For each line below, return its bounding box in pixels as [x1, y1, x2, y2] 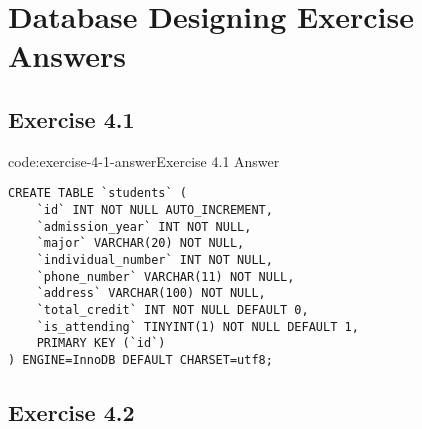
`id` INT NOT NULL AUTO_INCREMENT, [36, 203, 273, 218]
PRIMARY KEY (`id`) [36, 336, 166, 351]
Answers [8, 35, 127, 76]
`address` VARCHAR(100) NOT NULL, [36, 286, 266, 301]
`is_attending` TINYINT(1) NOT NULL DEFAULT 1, [36, 319, 359, 334]
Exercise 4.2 [8, 396, 135, 427]
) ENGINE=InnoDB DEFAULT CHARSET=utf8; [8, 352, 273, 367]
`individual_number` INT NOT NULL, [36, 252, 273, 267]
